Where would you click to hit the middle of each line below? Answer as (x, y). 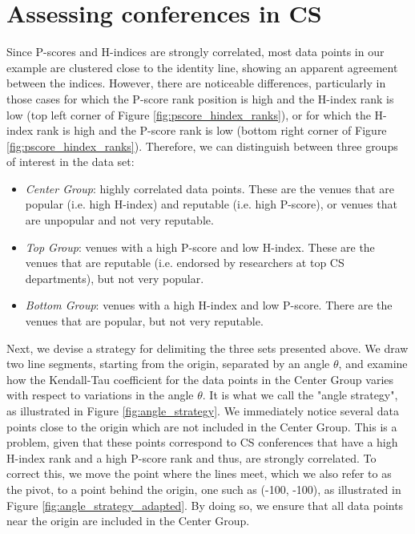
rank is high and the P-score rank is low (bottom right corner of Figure (212, 130)
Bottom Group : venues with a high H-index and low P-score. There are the (209, 305)
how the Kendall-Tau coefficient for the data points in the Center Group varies (200, 379)
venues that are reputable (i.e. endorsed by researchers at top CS (185, 263)
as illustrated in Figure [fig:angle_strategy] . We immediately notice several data (203, 411)
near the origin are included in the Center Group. (128, 521)
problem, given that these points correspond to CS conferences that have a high (202, 442)
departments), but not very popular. (115, 278)
